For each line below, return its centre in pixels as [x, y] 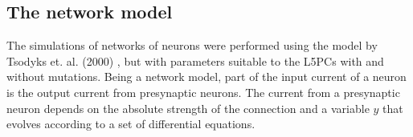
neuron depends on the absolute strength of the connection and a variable [188, 108]
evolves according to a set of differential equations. [131, 124]
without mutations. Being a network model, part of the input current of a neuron [206, 77]
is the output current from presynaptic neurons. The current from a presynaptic [203, 92]
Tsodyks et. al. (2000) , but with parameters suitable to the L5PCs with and [195, 60]
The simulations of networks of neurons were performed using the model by [192, 45]
